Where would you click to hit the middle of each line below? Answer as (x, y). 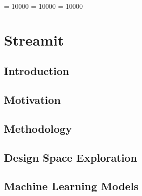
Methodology (38, 128)
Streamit (34, 39)
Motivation (32, 100)
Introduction (37, 71)
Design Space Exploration (71, 157)
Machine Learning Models (71, 186)
